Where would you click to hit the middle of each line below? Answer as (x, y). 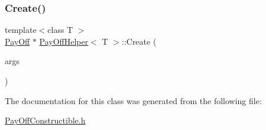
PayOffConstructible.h (45, 120)
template (21, 30)
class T (60, 30)
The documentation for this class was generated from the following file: (133, 100)
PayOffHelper (64, 41)
